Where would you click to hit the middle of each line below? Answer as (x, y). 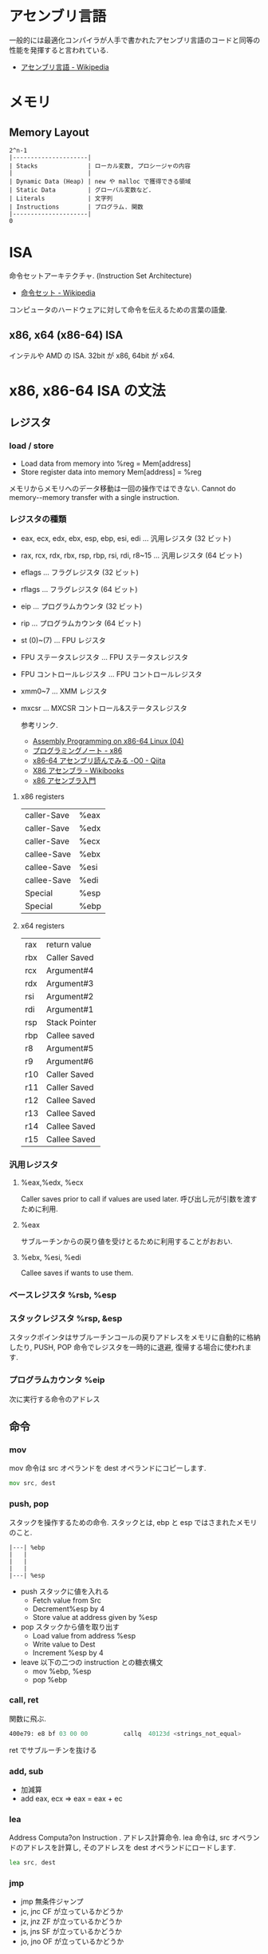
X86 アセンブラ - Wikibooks (78, 770)
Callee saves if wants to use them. (77, 1273)
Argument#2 (70, 996)
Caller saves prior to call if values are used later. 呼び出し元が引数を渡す (139, 1199)
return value (69, 944)
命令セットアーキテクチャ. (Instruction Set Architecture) (100, 276)
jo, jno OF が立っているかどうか (72, 1941)
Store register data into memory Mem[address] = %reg (111, 471)
